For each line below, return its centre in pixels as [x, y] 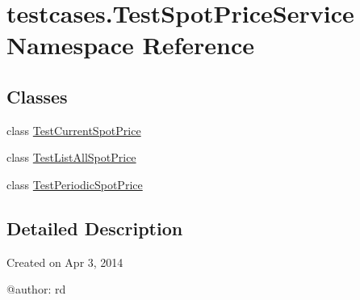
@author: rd [36, 289]
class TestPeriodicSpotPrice [75, 184]
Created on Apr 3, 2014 [65, 262]
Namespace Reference [130, 45]
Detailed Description [95, 228]
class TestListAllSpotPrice [71, 157]
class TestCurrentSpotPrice [74, 130]
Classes [37, 96]
